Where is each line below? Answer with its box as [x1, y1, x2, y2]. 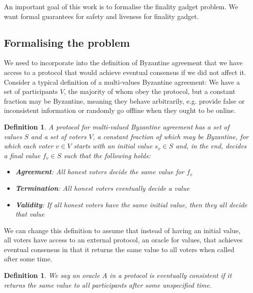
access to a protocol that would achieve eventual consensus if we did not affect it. [4, 67, 246, 77]
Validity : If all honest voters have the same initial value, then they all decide [15, 199, 248, 209]
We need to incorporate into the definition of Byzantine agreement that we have [4, 57, 243, 68]
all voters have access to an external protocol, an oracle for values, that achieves [4, 235, 243, 245]
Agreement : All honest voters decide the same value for [15, 166, 184, 177]
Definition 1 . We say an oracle [4, 270, 100, 280]
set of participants [4, 86, 58, 96]
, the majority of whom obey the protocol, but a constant [64, 86, 235, 96]
